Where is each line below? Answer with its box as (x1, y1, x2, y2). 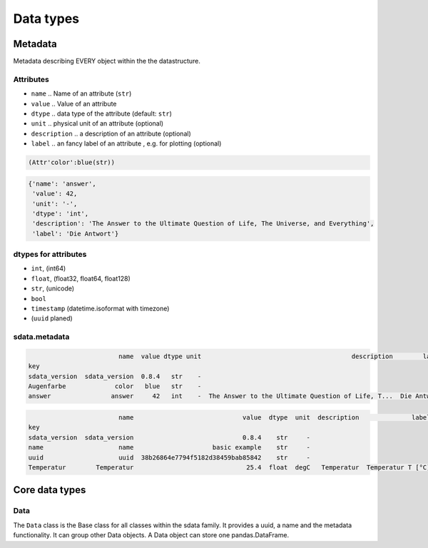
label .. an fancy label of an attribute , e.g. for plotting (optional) (31, 139, 222, 148)
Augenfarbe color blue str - (28, 382, 202, 390)
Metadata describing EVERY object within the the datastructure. (13, 57, 201, 66)
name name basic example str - (28, 443, 310, 452)
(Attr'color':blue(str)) (28, 158, 116, 167)
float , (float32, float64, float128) (31, 274, 131, 283)
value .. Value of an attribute (31, 99, 117, 108)
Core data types (13, 484, 86, 496)
